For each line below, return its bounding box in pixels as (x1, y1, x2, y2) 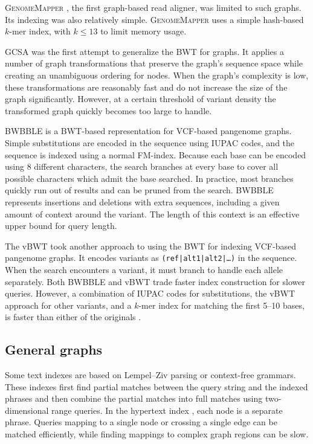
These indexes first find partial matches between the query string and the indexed (5, 380, 308, 393)
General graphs (5, 340, 103, 359)
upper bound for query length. (5, 219, 117, 232)
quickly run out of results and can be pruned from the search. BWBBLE (5, 184, 274, 196)
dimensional (5, 404, 49, 416)
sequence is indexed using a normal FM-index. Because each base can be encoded (5, 148, 306, 161)
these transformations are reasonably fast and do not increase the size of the (5, 80, 288, 93)
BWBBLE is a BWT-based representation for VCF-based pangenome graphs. (5, 124, 292, 137)
